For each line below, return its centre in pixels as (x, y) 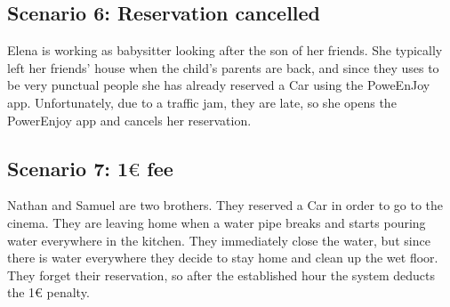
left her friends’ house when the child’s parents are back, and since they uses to (223, 67)
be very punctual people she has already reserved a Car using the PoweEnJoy (219, 85)
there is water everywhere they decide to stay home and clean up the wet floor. (223, 258)
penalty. (68, 292)
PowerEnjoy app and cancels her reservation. (129, 120)
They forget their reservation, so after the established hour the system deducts (221, 275)
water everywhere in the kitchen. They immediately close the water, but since (219, 240)
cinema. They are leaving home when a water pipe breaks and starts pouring (217, 222)
